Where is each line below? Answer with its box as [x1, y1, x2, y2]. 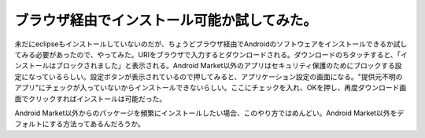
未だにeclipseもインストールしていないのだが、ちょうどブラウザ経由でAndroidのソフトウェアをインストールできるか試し [14, 39, 408, 49]
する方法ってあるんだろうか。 [49, 119, 145, 129]
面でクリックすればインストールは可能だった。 [14, 94, 167, 103]
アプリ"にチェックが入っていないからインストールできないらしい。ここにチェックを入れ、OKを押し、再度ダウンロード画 [14, 83, 407, 93]
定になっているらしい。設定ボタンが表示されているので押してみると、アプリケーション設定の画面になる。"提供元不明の [14, 71, 403, 82]
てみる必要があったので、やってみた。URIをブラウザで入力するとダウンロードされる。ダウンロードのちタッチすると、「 [14, 49, 401, 59]
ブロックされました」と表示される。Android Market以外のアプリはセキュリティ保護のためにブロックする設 [55, 61, 402, 71]
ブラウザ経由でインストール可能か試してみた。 [14, 12, 318, 29]
